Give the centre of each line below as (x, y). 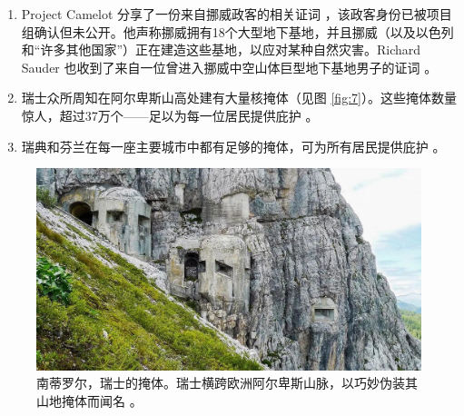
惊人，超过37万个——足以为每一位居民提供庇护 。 (170, 115)
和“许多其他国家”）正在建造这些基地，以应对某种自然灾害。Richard (221, 50)
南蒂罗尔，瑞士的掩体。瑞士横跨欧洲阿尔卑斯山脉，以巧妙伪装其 (227, 383)
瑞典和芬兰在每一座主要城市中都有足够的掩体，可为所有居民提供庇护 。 (233, 146)
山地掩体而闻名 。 (89, 400)
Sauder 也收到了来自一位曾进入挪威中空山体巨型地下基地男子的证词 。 (229, 67)
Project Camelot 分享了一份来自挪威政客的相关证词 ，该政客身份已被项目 (237, 14)
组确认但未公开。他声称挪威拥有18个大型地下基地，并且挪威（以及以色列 (237, 31)
